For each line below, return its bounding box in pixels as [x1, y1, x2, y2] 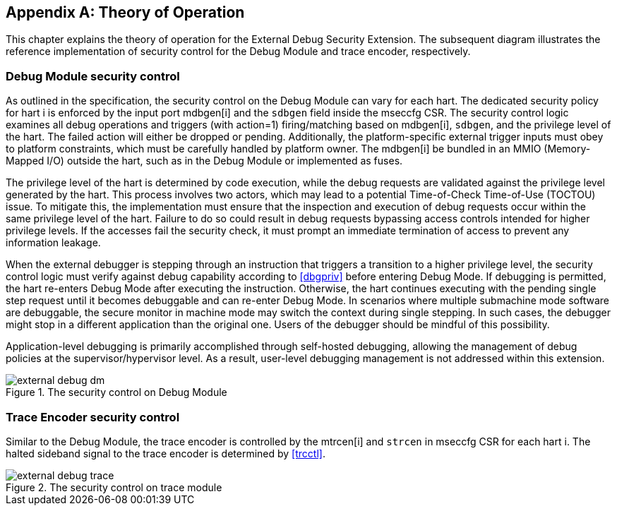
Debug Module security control [6, 68, 180, 83]
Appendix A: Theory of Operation [6, 4, 245, 21]
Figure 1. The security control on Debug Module [6, 386, 227, 399]
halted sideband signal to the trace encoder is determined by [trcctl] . [6, 447, 325, 459]
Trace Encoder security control [6, 409, 180, 424]
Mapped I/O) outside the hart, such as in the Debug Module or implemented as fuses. [6, 155, 403, 167]
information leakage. [6, 236, 101, 249]
